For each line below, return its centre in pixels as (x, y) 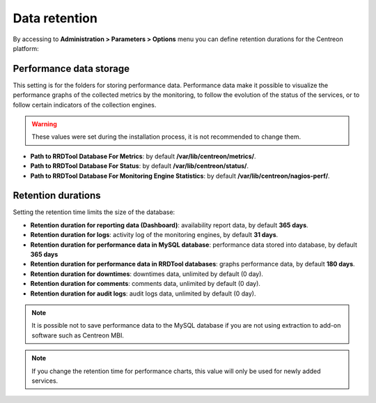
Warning (44, 124)
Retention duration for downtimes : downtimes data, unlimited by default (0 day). (147, 274)
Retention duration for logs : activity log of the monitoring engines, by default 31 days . (154, 235)
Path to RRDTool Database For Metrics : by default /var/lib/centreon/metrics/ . (143, 156)
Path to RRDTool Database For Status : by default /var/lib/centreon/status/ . (140, 166)
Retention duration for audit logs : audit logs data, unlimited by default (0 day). (143, 294)
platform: (26, 48)
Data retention (55, 18)
